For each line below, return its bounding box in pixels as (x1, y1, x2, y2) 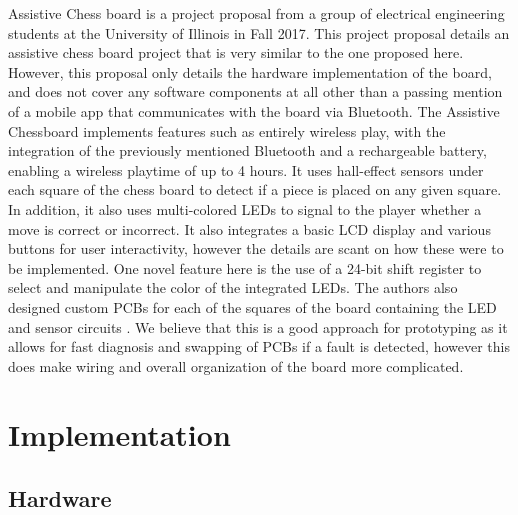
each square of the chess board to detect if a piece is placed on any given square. (8, 179, 502, 200)
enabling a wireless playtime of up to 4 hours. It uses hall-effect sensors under (8, 159, 484, 180)
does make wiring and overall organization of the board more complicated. (8, 355, 464, 376)
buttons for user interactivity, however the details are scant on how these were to (8, 238, 504, 259)
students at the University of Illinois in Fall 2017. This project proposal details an (8, 22, 510, 43)
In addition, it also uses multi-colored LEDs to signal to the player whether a (8, 198, 482, 219)
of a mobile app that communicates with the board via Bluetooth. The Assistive (8, 100, 500, 121)
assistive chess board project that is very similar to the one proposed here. (8, 42, 464, 63)
